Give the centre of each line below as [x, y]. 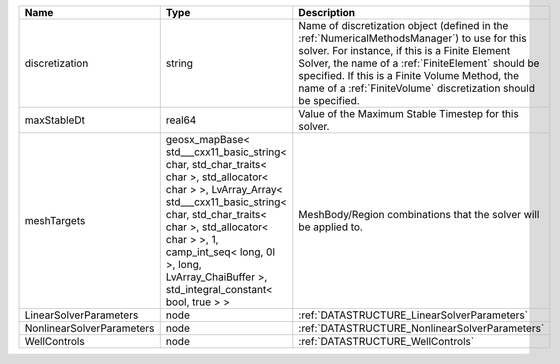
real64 [181, 120]
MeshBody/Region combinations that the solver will [419, 214]
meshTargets [55, 220]
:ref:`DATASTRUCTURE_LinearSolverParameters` [413, 315]
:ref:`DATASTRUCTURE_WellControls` [386, 341]
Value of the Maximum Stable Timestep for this [408, 113]
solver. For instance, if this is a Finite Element [404, 50]
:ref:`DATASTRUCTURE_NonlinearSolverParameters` [421, 328]
